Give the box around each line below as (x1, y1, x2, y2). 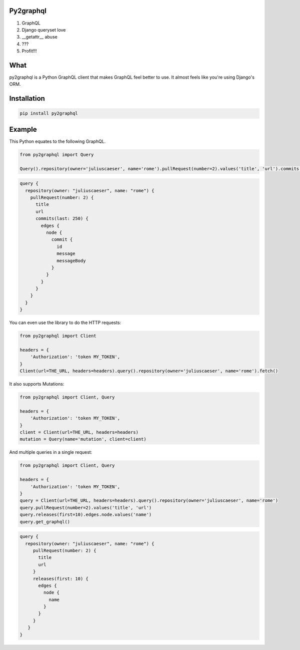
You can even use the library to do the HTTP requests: (9, 319, 121, 326)
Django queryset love (21, 27, 66, 33)
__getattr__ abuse (21, 34, 57, 40)
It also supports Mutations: (9, 381, 64, 387)
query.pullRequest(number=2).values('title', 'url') (19, 505, 152, 510)
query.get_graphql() (19, 519, 70, 524)
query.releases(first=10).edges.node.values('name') (19, 512, 152, 518)
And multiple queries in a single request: (9, 449, 92, 455)
